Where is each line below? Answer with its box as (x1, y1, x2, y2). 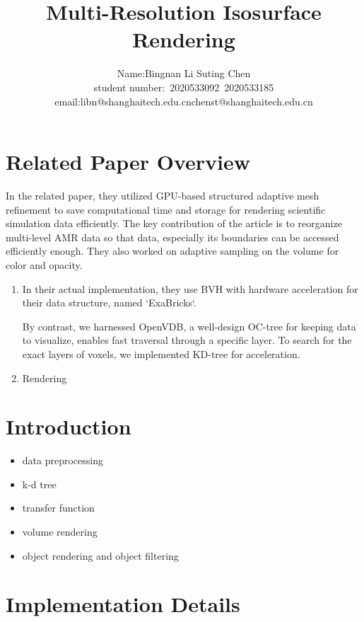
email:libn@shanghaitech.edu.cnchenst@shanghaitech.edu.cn (54, 93, 313, 108)
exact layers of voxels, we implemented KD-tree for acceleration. (22, 346, 300, 361)
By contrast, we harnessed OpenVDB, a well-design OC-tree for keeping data (22, 318, 356, 333)
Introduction (6, 412, 131, 441)
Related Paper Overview (6, 147, 250, 176)
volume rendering (22, 524, 98, 539)
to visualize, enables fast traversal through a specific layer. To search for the (22, 333, 352, 347)
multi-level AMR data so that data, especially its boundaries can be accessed (6, 229, 339, 244)
